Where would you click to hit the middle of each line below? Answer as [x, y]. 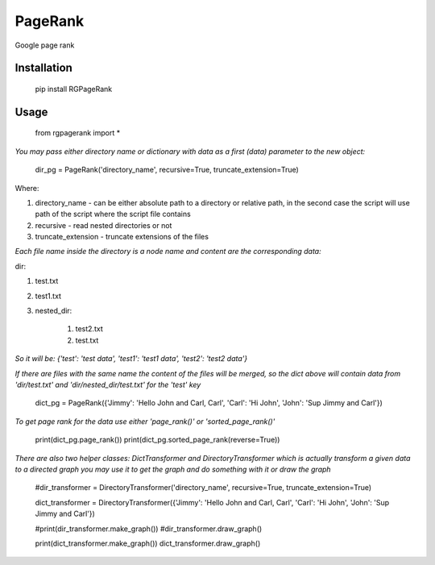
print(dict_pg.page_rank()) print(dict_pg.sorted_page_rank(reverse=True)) [157, 440]
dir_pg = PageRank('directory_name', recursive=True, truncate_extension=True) [167, 170]
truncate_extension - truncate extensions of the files [122, 237]
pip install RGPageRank [74, 89]
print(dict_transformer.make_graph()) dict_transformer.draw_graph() [148, 543]
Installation [43, 68]
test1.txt [48, 296]
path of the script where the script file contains [113, 214]
